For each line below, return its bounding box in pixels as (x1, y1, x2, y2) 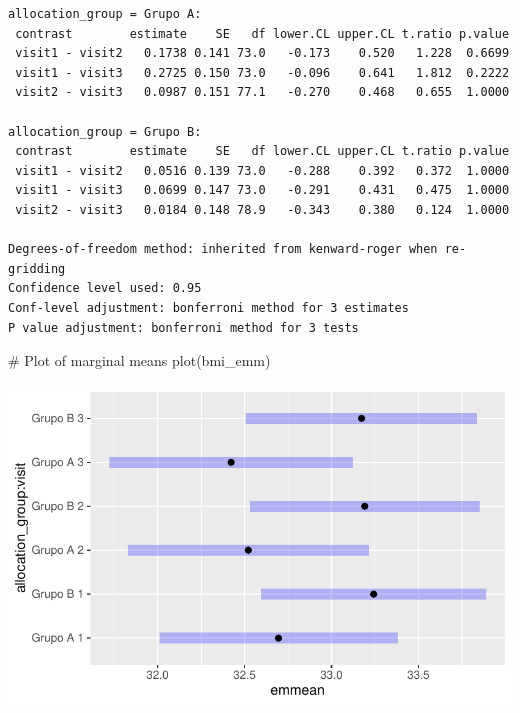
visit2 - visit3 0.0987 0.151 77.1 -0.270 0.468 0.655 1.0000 (15, 85, 510, 100)
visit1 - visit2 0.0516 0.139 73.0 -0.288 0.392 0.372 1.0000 (15, 163, 510, 178)
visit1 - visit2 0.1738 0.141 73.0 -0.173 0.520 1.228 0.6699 (15, 46, 510, 61)
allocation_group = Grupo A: (8, 7, 202, 21)
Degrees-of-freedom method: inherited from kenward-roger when (8, 242, 438, 257)
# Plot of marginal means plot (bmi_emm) (8, 350, 271, 371)
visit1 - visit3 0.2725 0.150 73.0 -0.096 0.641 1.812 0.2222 (15, 65, 510, 80)
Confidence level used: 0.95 (8, 281, 202, 296)
